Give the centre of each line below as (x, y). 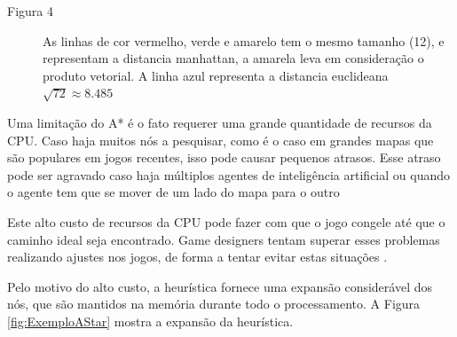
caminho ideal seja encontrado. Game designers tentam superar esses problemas (224, 239)
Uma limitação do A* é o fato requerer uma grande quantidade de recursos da (220, 122)
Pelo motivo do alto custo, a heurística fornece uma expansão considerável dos (220, 286)
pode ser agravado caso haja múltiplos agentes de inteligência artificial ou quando (228, 174)
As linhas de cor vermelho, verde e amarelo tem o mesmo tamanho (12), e (244, 40)
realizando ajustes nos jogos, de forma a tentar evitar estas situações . (197, 257)
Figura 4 (30, 11)
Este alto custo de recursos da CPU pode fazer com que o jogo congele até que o (226, 221)
